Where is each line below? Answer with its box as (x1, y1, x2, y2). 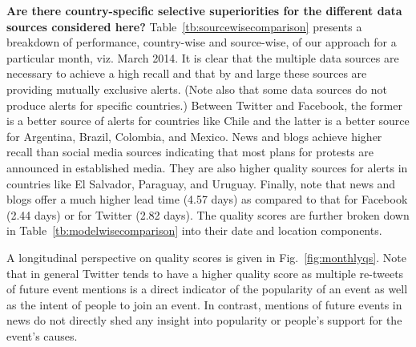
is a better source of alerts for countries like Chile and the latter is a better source (6, 112, 410, 129)
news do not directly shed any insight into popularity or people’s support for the (6, 312, 402, 329)
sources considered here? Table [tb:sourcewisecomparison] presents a (6, 18, 362, 34)
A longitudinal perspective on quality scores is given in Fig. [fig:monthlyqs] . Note (6, 248, 406, 265)
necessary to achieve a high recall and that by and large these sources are (6, 65, 367, 82)
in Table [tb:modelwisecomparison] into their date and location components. (6, 222, 382, 239)
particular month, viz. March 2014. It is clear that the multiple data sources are (6, 49, 399, 66)
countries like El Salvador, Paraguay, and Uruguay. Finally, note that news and (6, 175, 396, 192)
